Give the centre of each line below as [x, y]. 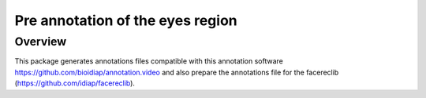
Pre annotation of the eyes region [126, 20]
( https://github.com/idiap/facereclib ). [75, 83]
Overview [41, 42]
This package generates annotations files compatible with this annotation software [149, 61]
